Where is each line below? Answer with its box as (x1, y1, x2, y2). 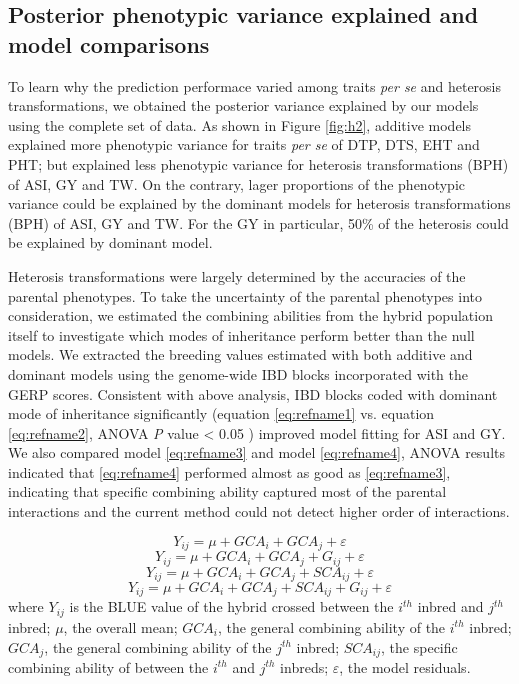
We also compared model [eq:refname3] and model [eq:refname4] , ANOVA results (8, 442, 506, 463)
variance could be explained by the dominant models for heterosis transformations (8, 193, 511, 214)
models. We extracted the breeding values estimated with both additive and (8, 344, 473, 365)
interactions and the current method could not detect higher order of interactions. (8, 501, 510, 522)
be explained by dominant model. (8, 232, 213, 253)
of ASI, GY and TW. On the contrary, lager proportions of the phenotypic (8, 173, 465, 194)
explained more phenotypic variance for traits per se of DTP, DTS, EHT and (8, 134, 480, 155)
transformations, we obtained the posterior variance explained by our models (8, 95, 479, 116)
